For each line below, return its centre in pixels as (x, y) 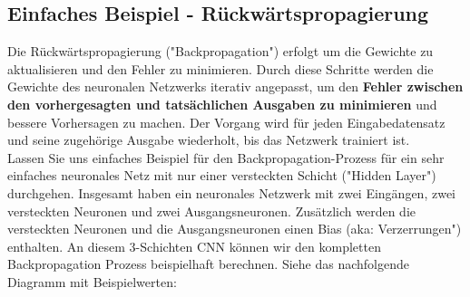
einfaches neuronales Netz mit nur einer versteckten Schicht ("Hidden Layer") (222, 175)
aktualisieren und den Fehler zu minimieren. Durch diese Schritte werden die (220, 68)
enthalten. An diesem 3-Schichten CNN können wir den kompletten (194, 246)
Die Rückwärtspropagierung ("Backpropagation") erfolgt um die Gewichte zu (220, 51)
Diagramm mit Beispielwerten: (92, 281)
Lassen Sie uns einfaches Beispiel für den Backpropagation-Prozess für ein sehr (226, 157)
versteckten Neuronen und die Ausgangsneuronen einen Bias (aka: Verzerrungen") (235, 229)
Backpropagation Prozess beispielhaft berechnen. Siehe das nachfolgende (209, 264)
